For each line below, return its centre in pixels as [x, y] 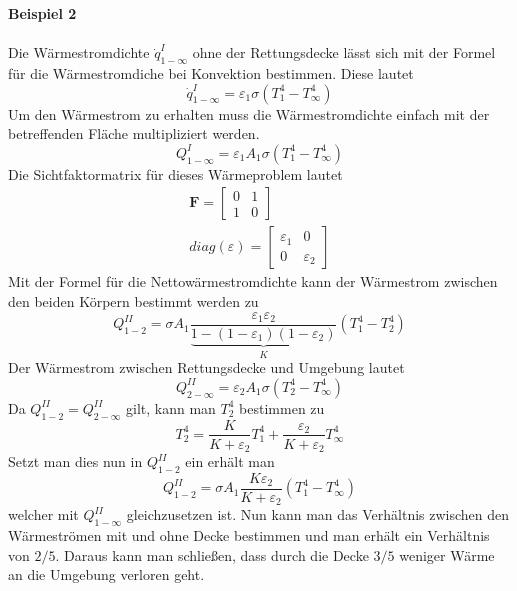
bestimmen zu [282, 407]
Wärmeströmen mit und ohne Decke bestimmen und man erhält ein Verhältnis [249, 535]
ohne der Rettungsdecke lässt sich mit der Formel [344, 52]
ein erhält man [230, 461]
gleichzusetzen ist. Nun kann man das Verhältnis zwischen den [318, 514]
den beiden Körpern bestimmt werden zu [133, 301]
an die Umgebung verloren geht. [106, 574]
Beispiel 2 [42, 13]
